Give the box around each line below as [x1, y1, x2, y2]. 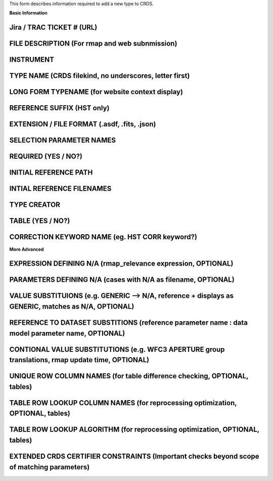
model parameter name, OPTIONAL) [9, 329, 125, 337]
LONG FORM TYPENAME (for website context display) [9, 88, 183, 96]
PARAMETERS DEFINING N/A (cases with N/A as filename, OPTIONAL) [9, 276, 235, 284]
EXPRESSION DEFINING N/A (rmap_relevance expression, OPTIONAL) [9, 259, 234, 268]
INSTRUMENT [9, 56, 55, 64]
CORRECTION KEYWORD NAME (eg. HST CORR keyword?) [9, 233, 197, 241]
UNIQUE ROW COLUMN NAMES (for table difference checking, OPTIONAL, [9, 372, 249, 380]
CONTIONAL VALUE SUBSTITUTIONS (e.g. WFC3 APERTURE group [9, 345, 225, 354]
